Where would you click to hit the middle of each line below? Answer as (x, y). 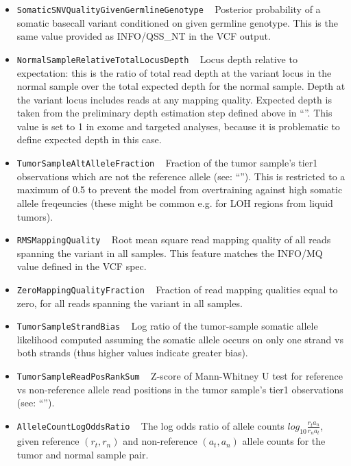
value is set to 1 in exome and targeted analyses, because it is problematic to (178, 126)
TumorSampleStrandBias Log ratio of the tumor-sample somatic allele (167, 326)
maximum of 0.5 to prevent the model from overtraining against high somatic (180, 189)
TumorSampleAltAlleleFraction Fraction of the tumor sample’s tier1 (167, 163)
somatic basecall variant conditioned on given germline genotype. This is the (177, 22)
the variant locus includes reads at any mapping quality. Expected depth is (174, 99)
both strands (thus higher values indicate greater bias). (132, 353)
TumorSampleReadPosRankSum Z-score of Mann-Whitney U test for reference (180, 376)
